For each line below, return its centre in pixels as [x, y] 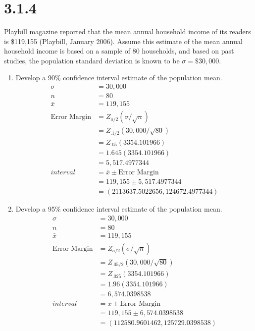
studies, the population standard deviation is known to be [92, 60]
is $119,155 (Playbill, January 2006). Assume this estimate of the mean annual [123, 41]
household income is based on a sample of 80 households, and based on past [119, 51]
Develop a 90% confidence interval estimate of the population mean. [119, 77]
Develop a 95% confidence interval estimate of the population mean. [119, 208]
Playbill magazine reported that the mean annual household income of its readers [127, 31]
